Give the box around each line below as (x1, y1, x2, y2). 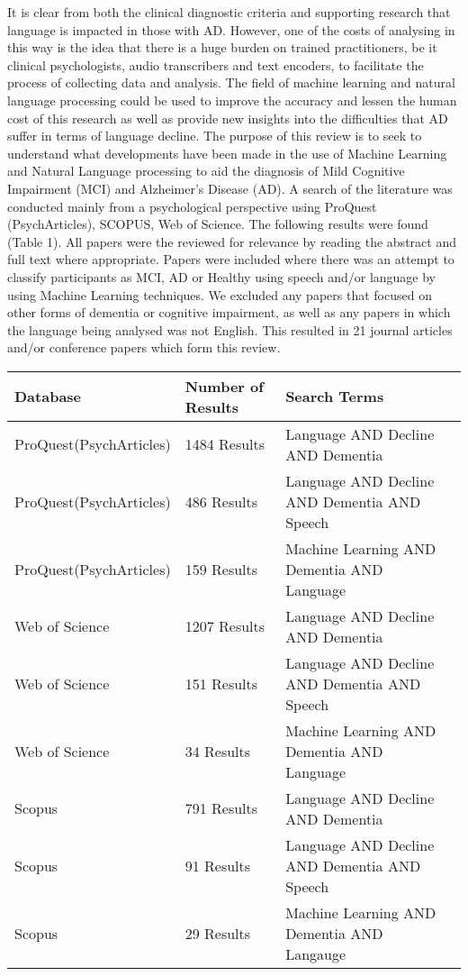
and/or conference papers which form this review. (7, 338, 281, 357)
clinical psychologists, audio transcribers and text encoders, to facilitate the (7, 55, 424, 74)
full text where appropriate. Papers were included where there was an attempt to (7, 250, 454, 269)
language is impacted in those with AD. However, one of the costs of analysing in (7, 20, 455, 39)
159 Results (184, 558, 258, 579)
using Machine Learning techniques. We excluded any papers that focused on (7, 285, 432, 304)
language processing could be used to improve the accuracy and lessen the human (7, 90, 457, 109)
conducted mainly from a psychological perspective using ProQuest (7, 196, 377, 215)
